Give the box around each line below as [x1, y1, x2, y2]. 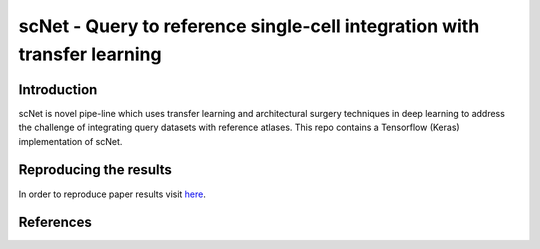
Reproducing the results [18, 161, 172, 179]
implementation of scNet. [18, 135, 123, 147]
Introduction [18, 81, 98, 98]
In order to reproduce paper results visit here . [18, 188, 207, 200]
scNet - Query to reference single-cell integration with [18, 15, 480, 37]
